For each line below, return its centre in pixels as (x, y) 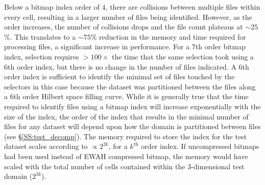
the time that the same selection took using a (183, 56)
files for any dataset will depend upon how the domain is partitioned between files (132, 126)
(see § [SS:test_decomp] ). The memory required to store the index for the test (126, 136)
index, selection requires (42, 56)
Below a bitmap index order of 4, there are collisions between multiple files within (132, 7)
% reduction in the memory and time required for (168, 36)
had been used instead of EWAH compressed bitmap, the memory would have (126, 156)
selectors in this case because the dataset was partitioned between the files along (130, 86)
